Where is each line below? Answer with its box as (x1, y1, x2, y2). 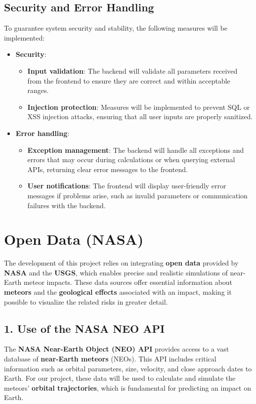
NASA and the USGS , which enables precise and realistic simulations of (4, 267, 228, 277)
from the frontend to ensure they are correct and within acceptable (27, 75, 230, 86)
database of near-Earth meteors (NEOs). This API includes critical (4, 354, 216, 363)
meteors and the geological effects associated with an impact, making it (4, 287, 232, 297)
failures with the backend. (27, 200, 106, 210)
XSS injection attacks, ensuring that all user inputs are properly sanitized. (27, 111, 253, 122)
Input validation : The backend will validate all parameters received (27, 65, 238, 76)
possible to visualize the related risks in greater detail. (4, 296, 168, 307)
